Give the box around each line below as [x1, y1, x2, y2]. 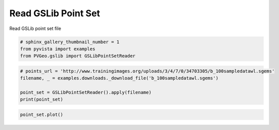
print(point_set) [20, 96, 64, 103]
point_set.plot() [20, 112, 64, 118]
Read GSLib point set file [9, 25, 61, 31]
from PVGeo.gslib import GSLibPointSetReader [20, 53, 136, 59]
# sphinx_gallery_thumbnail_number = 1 [20, 39, 119, 45]
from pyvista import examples [20, 46, 96, 52]
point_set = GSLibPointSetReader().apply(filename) [20, 89, 152, 95]
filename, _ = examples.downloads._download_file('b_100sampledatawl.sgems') [20, 75, 219, 81]
